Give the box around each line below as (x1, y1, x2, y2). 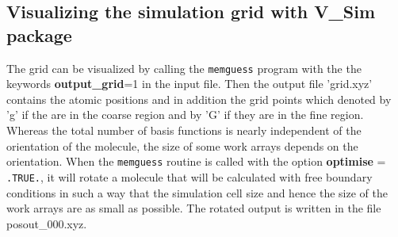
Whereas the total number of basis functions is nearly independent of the (6, 122, 362, 139)
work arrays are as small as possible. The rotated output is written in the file (6, 200, 381, 216)
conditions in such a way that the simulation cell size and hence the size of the (6, 184, 388, 201)
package (6, 22, 72, 47)
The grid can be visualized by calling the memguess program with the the (6, 59, 362, 76)
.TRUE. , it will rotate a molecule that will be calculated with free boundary (6, 168, 373, 185)
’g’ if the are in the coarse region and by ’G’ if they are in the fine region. (6, 106, 364, 123)
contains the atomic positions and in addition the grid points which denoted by (6, 90, 392, 107)
